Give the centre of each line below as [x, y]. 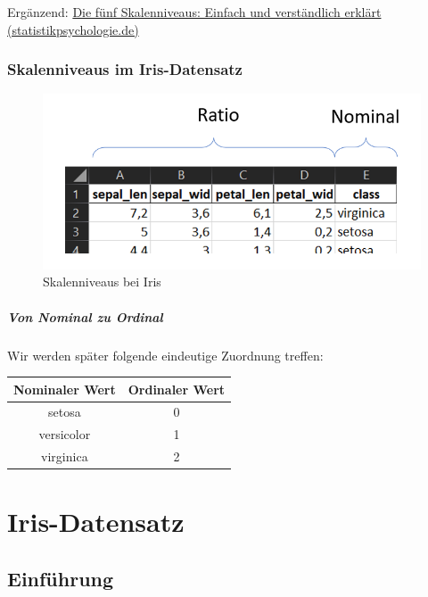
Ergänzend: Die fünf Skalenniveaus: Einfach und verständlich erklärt [194, 12]
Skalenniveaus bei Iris [102, 282]
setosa [65, 412]
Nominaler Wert [65, 389]
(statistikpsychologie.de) [73, 29]
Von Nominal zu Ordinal [85, 316]
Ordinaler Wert [177, 389]
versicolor [65, 434]
